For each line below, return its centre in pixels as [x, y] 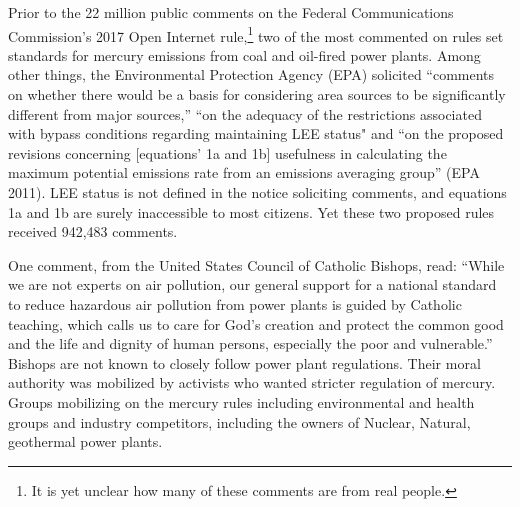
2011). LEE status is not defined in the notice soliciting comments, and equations [257, 192]
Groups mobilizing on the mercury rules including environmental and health [241, 401]
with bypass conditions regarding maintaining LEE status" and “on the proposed [256, 133]
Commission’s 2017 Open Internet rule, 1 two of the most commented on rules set [256, 34]
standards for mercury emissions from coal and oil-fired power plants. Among [244, 54]
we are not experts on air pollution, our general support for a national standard [252, 284]
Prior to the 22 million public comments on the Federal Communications [231, 12]
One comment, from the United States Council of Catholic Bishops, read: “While [256, 264]
